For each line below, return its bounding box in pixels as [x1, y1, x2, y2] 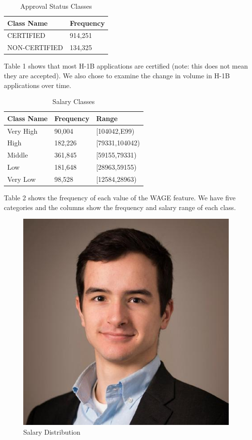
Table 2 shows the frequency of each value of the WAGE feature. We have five [4, 193, 236, 203]
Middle [7, 150, 28, 160]
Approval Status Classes [20, 1, 92, 11]
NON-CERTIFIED [7, 42, 63, 53]
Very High [7, 125, 38, 136]
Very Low [7, 174, 36, 184]
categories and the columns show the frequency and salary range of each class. [4, 202, 236, 212]
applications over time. [4, 80, 71, 90]
